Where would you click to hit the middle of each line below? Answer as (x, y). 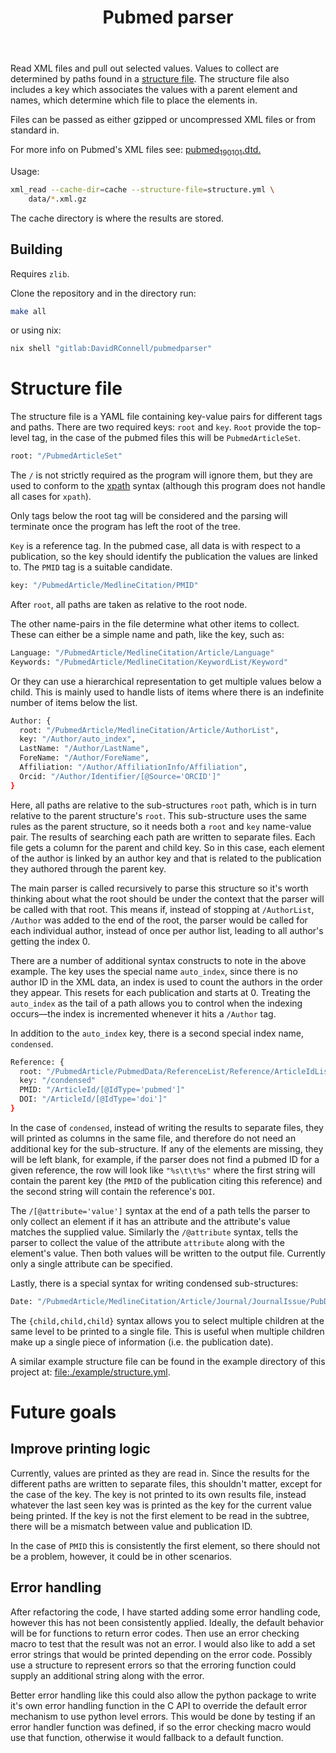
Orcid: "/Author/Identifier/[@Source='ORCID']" (120, 776)
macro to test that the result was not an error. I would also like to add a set (163, 1643)
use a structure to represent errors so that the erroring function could (153, 1665)
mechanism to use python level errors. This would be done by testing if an (163, 1716)
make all (28, 311)
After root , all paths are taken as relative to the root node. (129, 604)
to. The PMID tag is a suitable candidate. (91, 567)
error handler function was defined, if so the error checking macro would (161, 1727)
